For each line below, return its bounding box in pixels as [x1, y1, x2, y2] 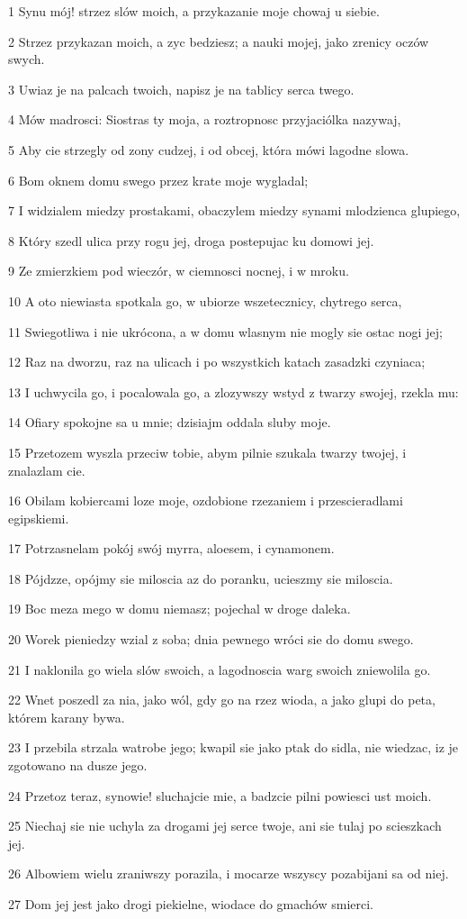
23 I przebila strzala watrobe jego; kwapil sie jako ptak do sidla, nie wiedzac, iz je [8, 738, 459, 757]
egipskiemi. [8, 508, 69, 527]
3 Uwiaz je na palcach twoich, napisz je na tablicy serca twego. [8, 79, 355, 98]
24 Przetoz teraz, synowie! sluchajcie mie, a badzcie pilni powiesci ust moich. [8, 786, 432, 805]
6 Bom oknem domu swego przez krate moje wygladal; [8, 170, 309, 189]
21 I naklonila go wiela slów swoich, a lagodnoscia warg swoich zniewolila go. [8, 660, 431, 678]
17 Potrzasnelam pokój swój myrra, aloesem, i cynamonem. [8, 539, 335, 558]
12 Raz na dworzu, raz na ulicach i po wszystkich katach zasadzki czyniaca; [8, 352, 426, 371]
